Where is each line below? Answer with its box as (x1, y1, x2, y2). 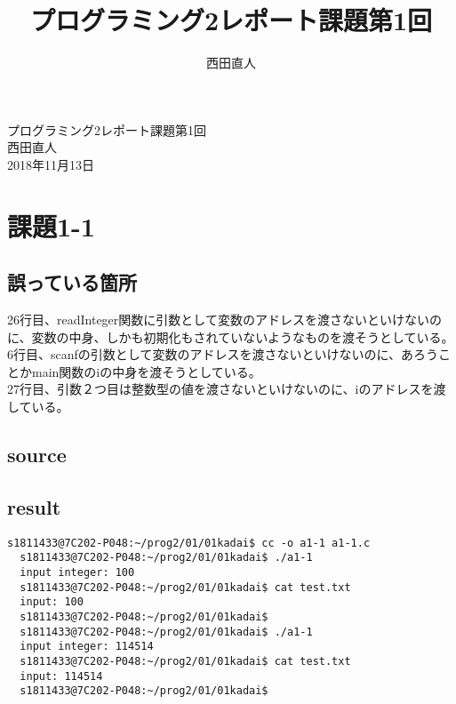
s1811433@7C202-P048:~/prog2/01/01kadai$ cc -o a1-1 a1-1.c (7, 536, 371, 549)
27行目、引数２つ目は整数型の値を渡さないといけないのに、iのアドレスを (7, 380, 434, 398)
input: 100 (20, 596, 84, 609)
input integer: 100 (20, 565, 135, 579)
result (7, 492, 61, 520)
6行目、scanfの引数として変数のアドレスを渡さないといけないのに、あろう (7, 345, 438, 364)
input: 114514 (20, 669, 103, 683)
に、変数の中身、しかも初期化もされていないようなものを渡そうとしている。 (7, 327, 454, 346)
